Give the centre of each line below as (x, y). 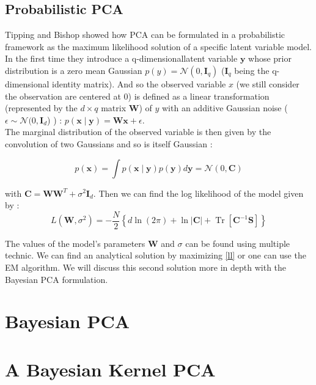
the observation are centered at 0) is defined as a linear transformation (137, 96)
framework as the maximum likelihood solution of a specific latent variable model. (159, 46)
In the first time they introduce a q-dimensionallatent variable (121, 58)
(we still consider (268, 83)
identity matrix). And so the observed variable (139, 83)
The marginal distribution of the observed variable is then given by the (138, 132)
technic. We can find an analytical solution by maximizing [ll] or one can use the (156, 255)
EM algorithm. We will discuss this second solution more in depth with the (146, 267)
